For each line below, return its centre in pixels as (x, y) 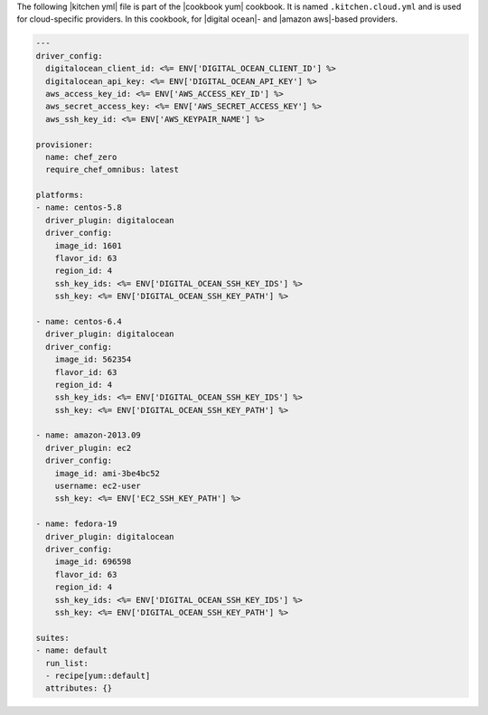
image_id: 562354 (93, 360)
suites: (52, 638)
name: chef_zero (81, 157)
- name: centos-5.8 (79, 207)
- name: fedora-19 (76, 524)
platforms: (60, 195)
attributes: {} (79, 688)
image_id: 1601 (88, 245)
